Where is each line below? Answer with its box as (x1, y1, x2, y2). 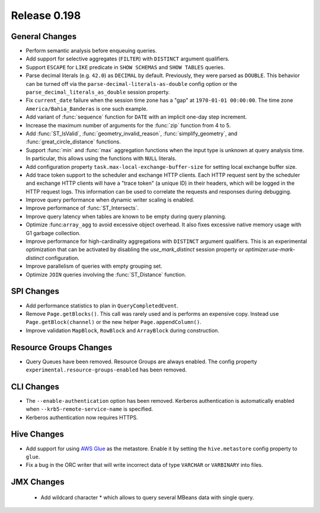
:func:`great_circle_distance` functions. (25, 138, 121, 145)
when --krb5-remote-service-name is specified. (25, 406, 153, 413)
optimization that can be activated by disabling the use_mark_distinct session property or (25, 246, 244, 253)
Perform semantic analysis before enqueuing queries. (25, 47, 157, 54)
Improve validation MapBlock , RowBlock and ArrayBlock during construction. (25, 326, 219, 334)
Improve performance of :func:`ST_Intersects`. (25, 204, 139, 211)
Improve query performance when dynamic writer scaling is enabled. (25, 196, 195, 204)
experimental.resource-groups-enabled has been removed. (25, 366, 187, 373)
